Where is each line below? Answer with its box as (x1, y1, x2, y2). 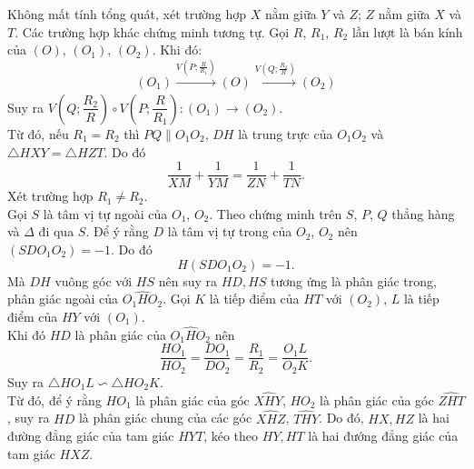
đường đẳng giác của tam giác (7, 426, 174, 445)
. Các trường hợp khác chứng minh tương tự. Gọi (15, 22, 290, 41)
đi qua (38, 222, 74, 241)
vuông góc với (54, 271, 133, 290)
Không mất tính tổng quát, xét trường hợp (7, 5, 246, 23)
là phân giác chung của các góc (78, 408, 252, 427)
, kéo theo (203, 426, 259, 445)
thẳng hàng (391, 204, 455, 223)
